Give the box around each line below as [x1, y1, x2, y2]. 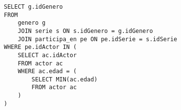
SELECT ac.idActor [17, 51, 77, 59]
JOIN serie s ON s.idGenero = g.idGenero [17, 27, 153, 34]
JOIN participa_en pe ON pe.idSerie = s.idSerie [17, 35, 177, 43]
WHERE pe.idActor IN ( [4, 44, 77, 51]
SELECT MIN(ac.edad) [31, 76, 98, 83]
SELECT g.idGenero [4, 3, 63, 10]
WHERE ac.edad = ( [17, 68, 77, 75]
